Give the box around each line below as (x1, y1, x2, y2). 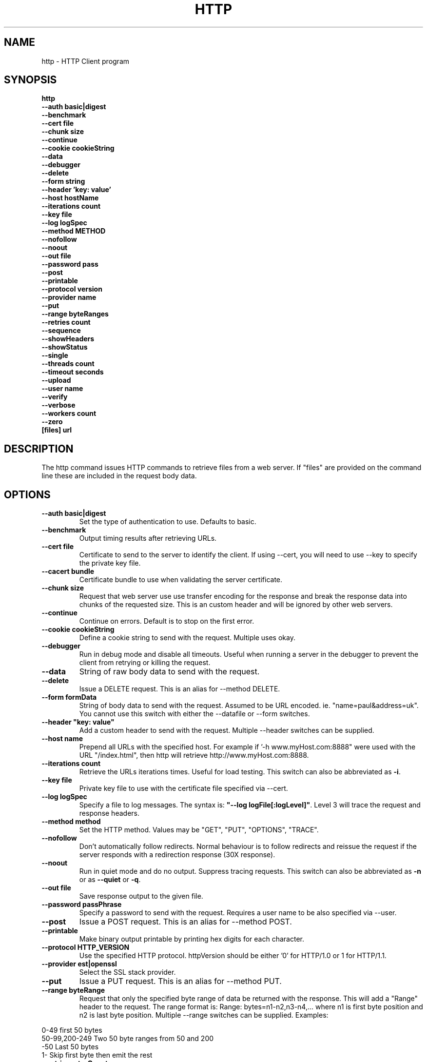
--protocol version (41, 285, 102, 294)
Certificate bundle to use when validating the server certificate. (79, 575, 283, 584)
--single (41, 351, 68, 360)
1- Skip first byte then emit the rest (41, 1051, 153, 1060)
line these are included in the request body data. (41, 472, 197, 480)
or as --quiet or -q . (79, 875, 141, 884)
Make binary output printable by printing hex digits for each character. (79, 935, 304, 944)
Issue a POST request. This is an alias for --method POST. (79, 917, 292, 927)
